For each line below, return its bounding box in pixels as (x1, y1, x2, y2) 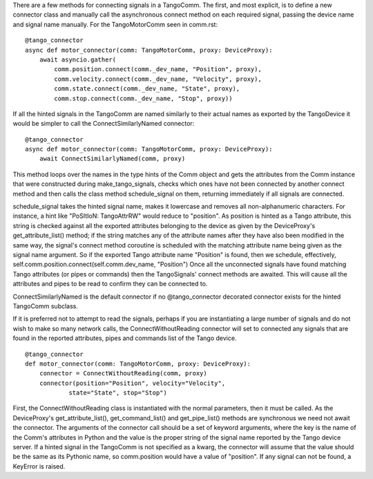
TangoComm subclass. (12, 301, 79, 310)
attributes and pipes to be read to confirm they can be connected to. (12, 280, 208, 288)
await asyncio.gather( (39, 55, 117, 64)
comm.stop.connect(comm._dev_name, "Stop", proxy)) (54, 94, 233, 102)
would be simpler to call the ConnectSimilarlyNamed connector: (12, 120, 195, 128)
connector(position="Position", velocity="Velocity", (39, 379, 226, 387)
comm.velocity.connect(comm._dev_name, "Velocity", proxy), (54, 75, 262, 83)
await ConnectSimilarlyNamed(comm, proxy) (39, 155, 186, 162)
